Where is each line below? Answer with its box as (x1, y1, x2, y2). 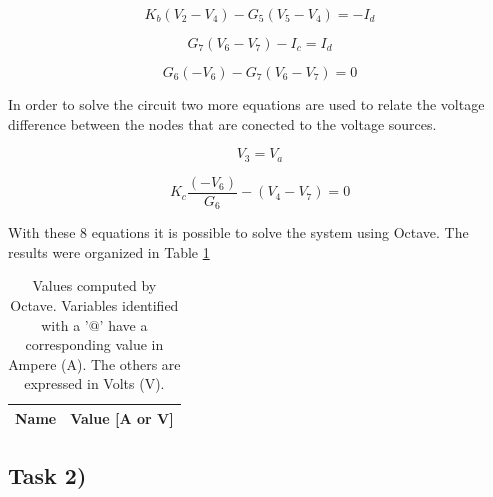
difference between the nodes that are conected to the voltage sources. (8, 113, 437, 134)
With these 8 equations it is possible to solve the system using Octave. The (8, 222, 469, 243)
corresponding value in (25, 334, 164, 355)
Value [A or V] (70, 407, 174, 428)
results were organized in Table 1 (8, 241, 210, 262)
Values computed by (32, 275, 157, 296)
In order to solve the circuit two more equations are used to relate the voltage (8, 94, 485, 114)
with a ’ (41, 314, 89, 335)
